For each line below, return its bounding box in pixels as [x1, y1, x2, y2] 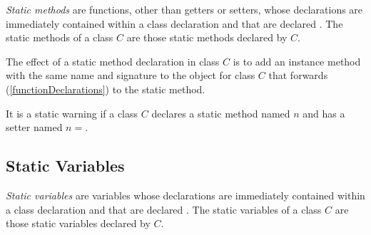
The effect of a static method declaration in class [6, 53, 220, 68]
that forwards [268, 68, 328, 83]
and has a [303, 105, 345, 120]
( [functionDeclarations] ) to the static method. [6, 81, 205, 96]
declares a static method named [151, 105, 290, 120]
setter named [6, 120, 63, 135]
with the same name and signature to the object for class [6, 68, 255, 83]
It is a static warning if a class [6, 105, 138, 120]
